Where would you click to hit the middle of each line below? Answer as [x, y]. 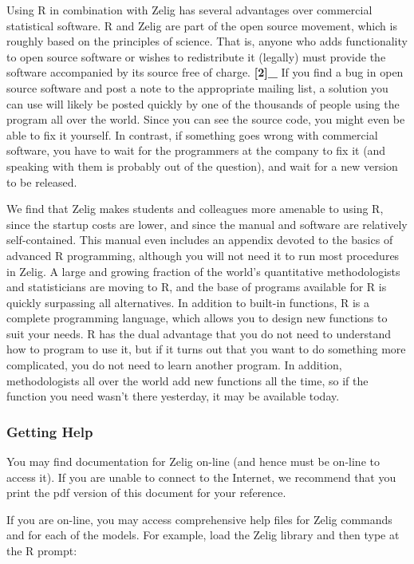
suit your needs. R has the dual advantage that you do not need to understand [199, 333]
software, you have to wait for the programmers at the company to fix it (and [196, 150]
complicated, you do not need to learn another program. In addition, [174, 365]
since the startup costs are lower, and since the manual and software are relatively [207, 224]
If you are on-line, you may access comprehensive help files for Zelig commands [199, 519]
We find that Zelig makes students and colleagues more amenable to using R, [195, 209]
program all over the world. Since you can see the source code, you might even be [206, 119]
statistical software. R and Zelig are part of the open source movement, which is [202, 25]
